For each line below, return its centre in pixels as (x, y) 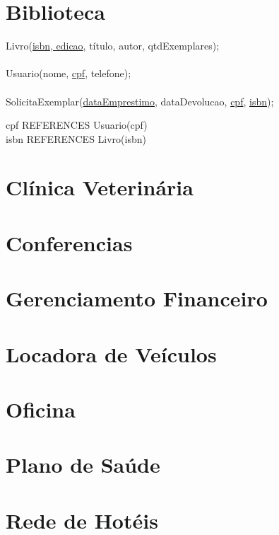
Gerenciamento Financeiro (137, 298)
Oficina (41, 409)
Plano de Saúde (83, 465)
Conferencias (69, 242)
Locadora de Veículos (111, 353)
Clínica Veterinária (100, 187)
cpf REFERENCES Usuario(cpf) (77, 125)
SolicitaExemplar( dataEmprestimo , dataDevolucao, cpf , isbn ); (140, 101)
